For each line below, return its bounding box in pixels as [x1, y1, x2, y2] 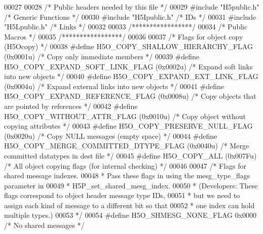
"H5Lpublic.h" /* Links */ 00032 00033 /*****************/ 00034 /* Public [4, 21, 248, 32]
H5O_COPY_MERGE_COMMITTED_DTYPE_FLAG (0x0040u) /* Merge [4, 140, 249, 151]
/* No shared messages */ [4, 220, 85, 230]
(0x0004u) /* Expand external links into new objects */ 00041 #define [4, 81, 224, 91]
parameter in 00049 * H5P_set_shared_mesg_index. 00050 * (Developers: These [4, 180, 258, 190]
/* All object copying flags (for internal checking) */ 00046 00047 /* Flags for [4, 160, 247, 171]
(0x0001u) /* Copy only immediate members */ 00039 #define [4, 51, 200, 61]
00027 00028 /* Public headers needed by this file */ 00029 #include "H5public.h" [4, 2, 259, 12]
